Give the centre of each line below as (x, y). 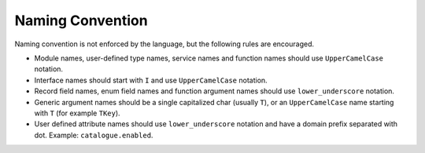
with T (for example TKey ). (78, 113)
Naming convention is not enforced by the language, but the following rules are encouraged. (164, 44)
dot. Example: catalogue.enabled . (94, 135)
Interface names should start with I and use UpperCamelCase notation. (151, 80)
